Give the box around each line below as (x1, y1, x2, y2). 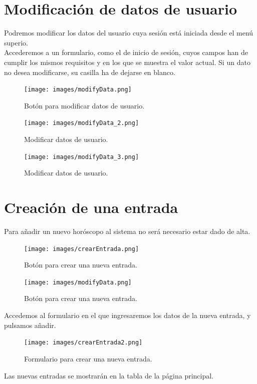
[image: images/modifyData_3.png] (24, 153, 139, 160)
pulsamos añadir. (4, 319, 56, 330)
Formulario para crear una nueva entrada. (24, 353, 152, 363)
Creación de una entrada (4, 197, 178, 217)
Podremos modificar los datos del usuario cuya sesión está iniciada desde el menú (4, 27, 253, 38)
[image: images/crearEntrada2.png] (24, 339, 143, 346)
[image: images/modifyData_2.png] (24, 119, 139, 127)
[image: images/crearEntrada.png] (24, 245, 139, 252)
